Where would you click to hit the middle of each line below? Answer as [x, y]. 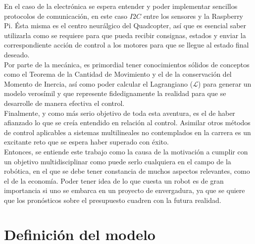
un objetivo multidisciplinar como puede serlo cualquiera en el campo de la [118, 161]
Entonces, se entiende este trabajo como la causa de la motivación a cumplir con [126, 151]
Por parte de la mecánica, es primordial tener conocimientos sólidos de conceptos [127, 64]
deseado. [17, 54]
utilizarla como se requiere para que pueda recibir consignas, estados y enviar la [125, 35]
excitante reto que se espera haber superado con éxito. [86, 142]
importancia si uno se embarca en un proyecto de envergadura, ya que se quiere [125, 190]
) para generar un [225, 83]
